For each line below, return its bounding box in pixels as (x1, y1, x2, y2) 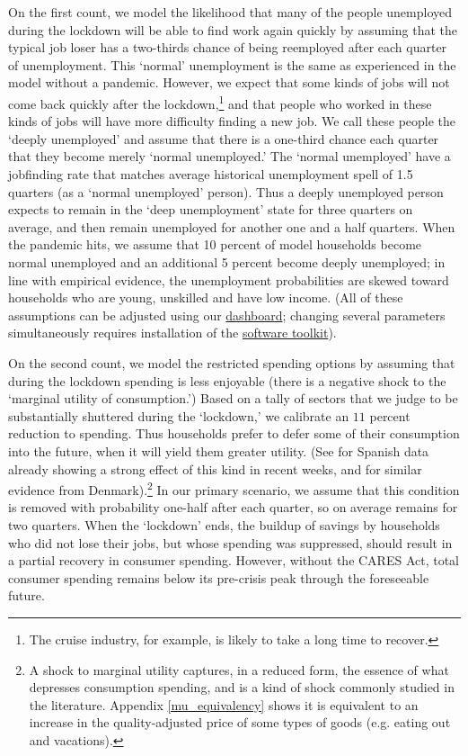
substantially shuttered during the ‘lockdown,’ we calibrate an (8, 406, 349, 425)
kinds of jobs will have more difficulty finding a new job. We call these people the (8, 112, 456, 130)
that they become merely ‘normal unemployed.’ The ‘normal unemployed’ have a (8, 147, 451, 166)
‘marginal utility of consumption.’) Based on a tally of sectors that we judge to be (8, 389, 458, 408)
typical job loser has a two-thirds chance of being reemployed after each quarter (8, 38, 447, 57)
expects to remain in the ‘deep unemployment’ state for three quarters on (8, 200, 413, 219)
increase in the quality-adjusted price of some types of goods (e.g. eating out (29, 713, 451, 732)
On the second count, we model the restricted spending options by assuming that (8, 353, 455, 372)
